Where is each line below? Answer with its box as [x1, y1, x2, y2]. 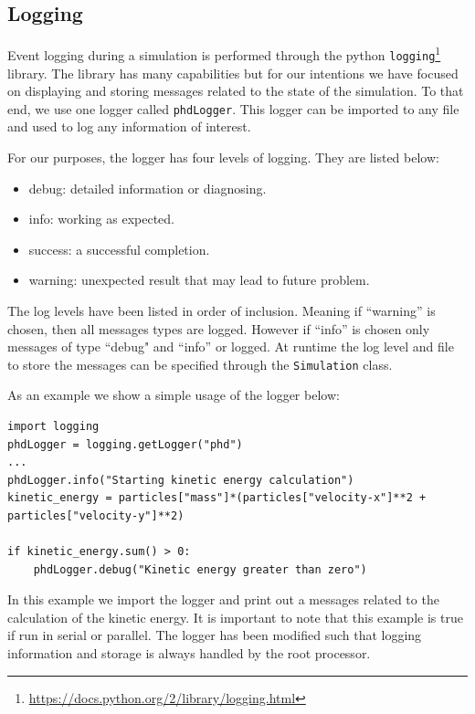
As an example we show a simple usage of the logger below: [7, 385, 340, 404]
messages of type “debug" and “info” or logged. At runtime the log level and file [7, 337, 454, 356]
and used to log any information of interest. [7, 117, 251, 136]
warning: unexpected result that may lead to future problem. [28, 270, 370, 289]
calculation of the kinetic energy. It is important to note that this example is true [7, 607, 463, 626]
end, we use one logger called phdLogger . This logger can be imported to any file [7, 99, 459, 118]
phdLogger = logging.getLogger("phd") [7, 437, 243, 451]
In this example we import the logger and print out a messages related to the [7, 590, 439, 609]
